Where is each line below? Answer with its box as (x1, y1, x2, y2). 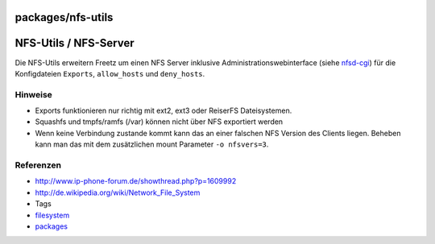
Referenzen (14, 159, 62, 171)
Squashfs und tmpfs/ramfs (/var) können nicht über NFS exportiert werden (35, 117, 284, 126)
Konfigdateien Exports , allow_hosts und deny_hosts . (14, 68, 205, 78)
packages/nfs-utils (14, 10, 114, 24)
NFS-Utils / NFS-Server (14, 36, 135, 50)
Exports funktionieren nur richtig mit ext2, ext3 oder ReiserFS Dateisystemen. (35, 105, 292, 116)
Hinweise (14, 89, 52, 100)
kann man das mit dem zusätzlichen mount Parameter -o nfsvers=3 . (35, 139, 269, 149)
